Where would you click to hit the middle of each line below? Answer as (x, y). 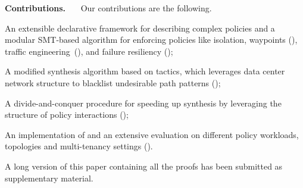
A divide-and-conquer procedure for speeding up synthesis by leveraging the (143, 103)
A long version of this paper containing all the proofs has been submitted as (144, 166)
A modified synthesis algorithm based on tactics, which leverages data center (145, 71)
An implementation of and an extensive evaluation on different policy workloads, (152, 134)
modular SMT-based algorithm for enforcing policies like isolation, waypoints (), (151, 40)
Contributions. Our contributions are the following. (108, 8)
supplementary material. (49, 178)
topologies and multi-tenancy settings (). (79, 146)
